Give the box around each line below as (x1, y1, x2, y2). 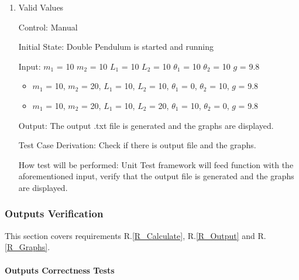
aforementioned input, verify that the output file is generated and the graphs (18, 170, 294, 182)
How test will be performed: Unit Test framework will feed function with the (18, 158, 294, 170)
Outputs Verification (5, 206, 104, 221)
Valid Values (18, 1, 64, 13)
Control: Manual (18, 21, 78, 33)
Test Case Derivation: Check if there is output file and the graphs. (18, 139, 256, 151)
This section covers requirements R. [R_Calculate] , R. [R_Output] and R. (5, 229, 266, 241)
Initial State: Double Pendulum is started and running (18, 40, 214, 53)
